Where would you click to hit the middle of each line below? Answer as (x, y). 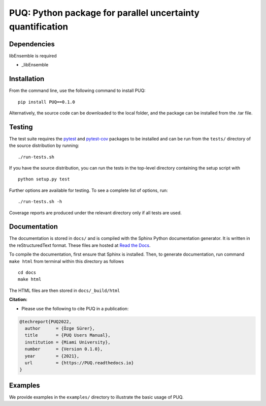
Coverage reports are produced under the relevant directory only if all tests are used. (95, 213)
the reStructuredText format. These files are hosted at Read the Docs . (80, 245)
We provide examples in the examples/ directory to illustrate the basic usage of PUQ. (96, 397)
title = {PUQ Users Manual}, (68, 335)
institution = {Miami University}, (68, 342)
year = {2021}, (52, 356)
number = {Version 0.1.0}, (64, 349)
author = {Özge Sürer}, (60, 328)
